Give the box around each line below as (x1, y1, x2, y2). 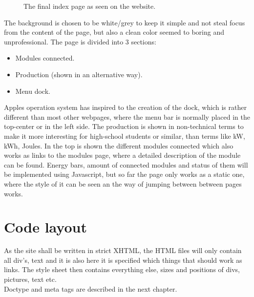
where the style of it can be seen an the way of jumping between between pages (4, 178, 242, 189)
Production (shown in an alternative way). (15, 69, 143, 79)
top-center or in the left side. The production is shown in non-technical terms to (4, 121, 244, 131)
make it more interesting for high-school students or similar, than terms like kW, (4, 130, 245, 141)
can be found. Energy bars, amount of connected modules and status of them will (4, 159, 248, 170)
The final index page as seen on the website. (23, 1, 156, 11)
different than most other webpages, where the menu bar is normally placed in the (4, 111, 251, 122)
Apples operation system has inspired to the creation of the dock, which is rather (4, 102, 247, 112)
